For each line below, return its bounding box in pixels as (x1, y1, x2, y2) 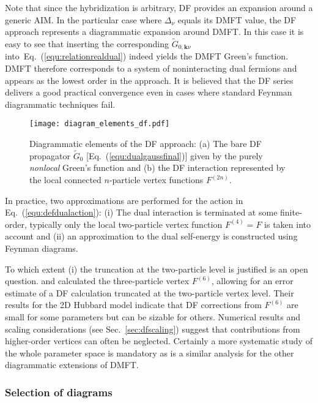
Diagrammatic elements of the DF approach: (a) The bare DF (29, 137, 262, 150)
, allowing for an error (211, 274, 294, 287)
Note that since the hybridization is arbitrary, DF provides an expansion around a (5, 1, 313, 13)
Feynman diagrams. (5, 242, 78, 255)
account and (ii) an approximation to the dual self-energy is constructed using (5, 230, 298, 243)
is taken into (264, 217, 311, 230)
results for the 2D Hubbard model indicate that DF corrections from (5, 298, 262, 311)
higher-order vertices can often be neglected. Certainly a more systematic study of (5, 334, 312, 347)
